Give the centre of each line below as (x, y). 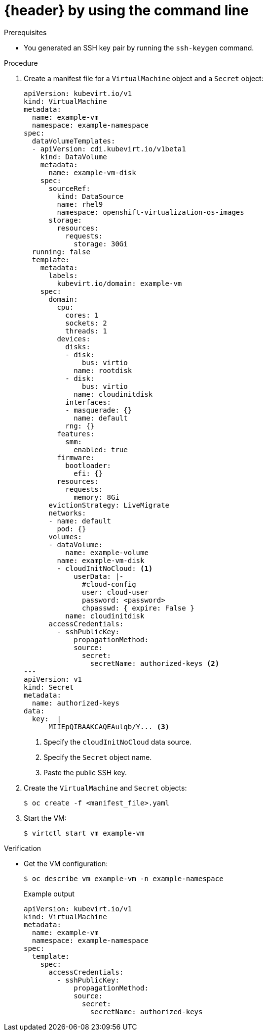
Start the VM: (45, 818)
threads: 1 (86, 331)
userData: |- (99, 576)
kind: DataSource (90, 196)
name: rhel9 (80, 204)
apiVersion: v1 (53, 679)
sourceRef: (69, 188)
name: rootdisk (103, 370)
